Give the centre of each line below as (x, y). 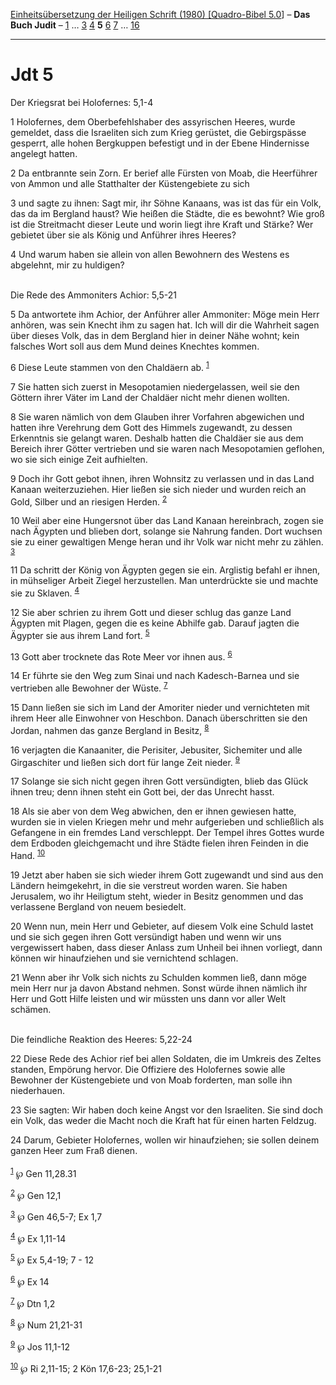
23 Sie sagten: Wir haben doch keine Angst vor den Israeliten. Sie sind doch (167, 1110)
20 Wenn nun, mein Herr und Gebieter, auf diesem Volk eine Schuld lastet (162, 926)
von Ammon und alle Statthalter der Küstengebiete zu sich (130, 183)
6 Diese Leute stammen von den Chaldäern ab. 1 (110, 366)
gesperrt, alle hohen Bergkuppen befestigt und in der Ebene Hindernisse (160, 143)
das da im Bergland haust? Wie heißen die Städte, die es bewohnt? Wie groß (167, 213)
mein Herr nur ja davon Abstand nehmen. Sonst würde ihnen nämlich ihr (159, 988)
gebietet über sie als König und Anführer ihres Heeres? (123, 235)
